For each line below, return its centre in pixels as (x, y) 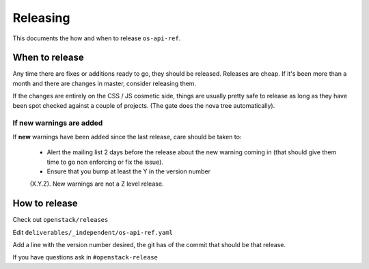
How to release (45, 204)
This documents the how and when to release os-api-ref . (97, 38)
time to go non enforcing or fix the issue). (105, 162)
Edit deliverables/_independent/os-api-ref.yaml (93, 232)
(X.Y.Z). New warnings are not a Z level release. (97, 184)
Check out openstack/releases (60, 220)
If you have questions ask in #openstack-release (85, 257)
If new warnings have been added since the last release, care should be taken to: (127, 137)
